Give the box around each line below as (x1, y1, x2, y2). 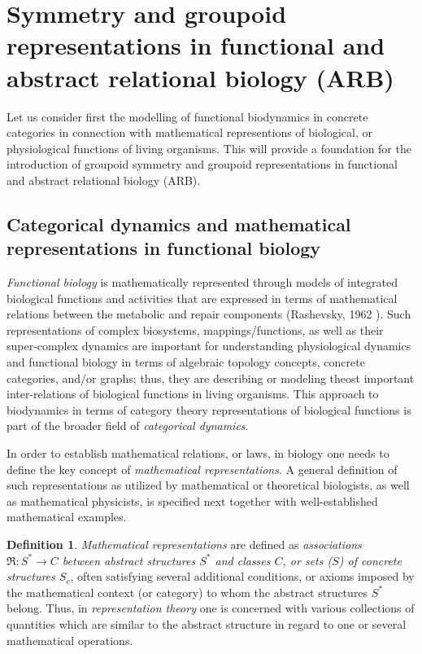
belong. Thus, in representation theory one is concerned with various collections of (7, 599, 415, 617)
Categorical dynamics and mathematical (7, 211, 351, 236)
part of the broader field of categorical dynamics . (7, 417, 249, 434)
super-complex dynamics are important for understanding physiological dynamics (7, 337, 411, 354)
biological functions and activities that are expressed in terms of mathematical (7, 289, 398, 306)
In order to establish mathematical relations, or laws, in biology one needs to (7, 445, 389, 461)
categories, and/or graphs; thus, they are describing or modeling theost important (7, 369, 415, 386)
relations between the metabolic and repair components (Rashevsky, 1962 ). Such (7, 305, 411, 323)
